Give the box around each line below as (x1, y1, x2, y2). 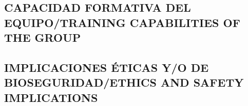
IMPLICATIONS (4, 89, 98, 105)
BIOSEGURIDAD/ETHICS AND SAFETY (4, 74, 244, 90)
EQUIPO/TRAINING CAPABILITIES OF (4, 14, 240, 30)
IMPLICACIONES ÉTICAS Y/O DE (4, 59, 209, 75)
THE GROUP (4, 30, 81, 45)
